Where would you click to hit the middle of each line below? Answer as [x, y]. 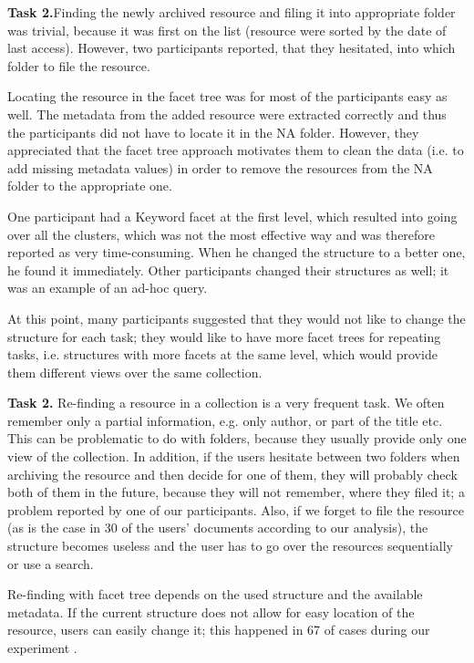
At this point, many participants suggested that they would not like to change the [237, 318]
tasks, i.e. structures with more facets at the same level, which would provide [222, 354]
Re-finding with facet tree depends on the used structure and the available [215, 594]
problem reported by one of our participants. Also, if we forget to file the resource [236, 509]
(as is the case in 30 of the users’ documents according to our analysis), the [218, 528]
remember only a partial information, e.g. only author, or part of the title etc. [225, 420]
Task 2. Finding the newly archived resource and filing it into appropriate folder [232, 12]
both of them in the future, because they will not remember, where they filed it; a [236, 492]
